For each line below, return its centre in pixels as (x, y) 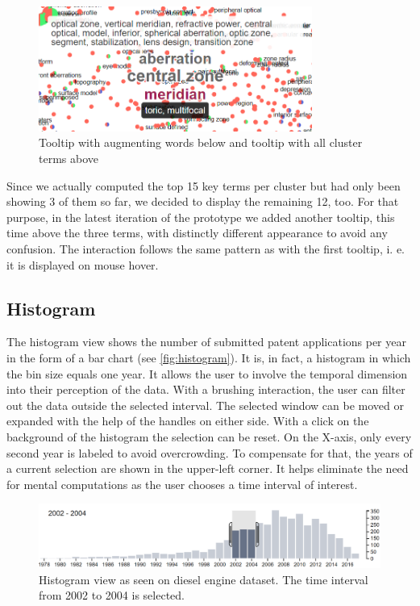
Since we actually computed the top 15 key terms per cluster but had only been (204, 185)
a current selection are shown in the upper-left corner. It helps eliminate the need (208, 468)
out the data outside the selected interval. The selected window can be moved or (205, 405)
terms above (69, 158)
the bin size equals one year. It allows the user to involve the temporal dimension (207, 373)
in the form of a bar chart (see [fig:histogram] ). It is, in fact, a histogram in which (209, 357)
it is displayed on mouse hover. (83, 264)
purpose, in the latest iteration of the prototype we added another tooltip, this (201, 217)
